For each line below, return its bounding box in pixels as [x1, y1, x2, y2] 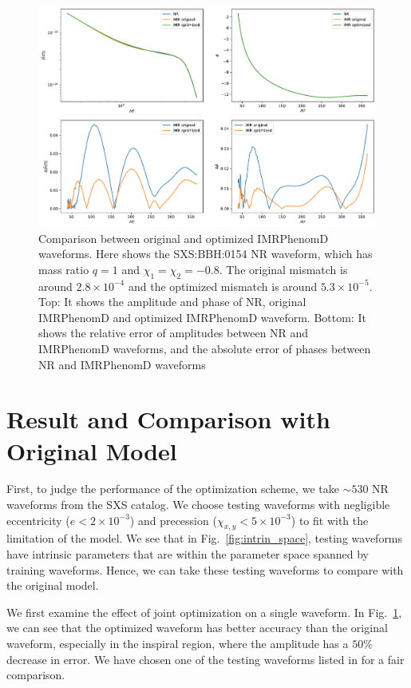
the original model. [6, 577, 99, 594]
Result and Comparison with [6, 403, 330, 435]
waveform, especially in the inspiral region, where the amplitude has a [6, 635, 349, 652]
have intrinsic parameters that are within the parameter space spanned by [6, 546, 369, 563]
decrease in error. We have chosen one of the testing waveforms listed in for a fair [6, 650, 405, 667]
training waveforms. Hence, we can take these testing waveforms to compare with [6, 561, 404, 578]
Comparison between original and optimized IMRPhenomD [38, 229, 329, 246]
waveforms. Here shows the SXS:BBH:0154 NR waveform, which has [38, 245, 373, 262]
